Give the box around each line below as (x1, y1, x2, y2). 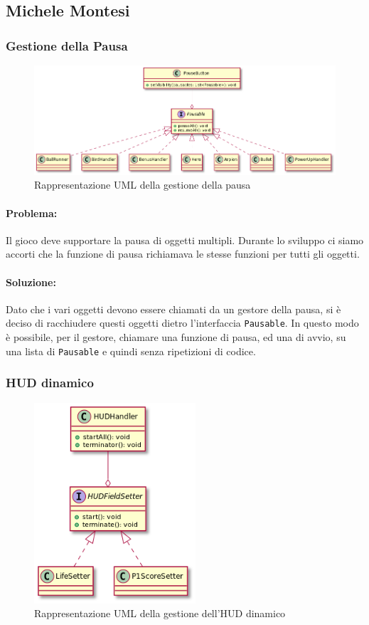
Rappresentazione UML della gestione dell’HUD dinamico (34, 606, 286, 621)
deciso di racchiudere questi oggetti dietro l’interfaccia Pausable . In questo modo (6, 315, 359, 330)
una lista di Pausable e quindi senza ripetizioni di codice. (6, 343, 256, 358)
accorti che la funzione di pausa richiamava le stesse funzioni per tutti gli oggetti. (6, 246, 360, 261)
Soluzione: (6, 274, 56, 289)
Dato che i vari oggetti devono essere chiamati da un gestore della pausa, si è (6, 301, 341, 316)
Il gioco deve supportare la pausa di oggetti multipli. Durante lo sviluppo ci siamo (6, 232, 364, 247)
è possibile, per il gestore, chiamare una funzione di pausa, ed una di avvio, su (6, 330, 346, 345)
